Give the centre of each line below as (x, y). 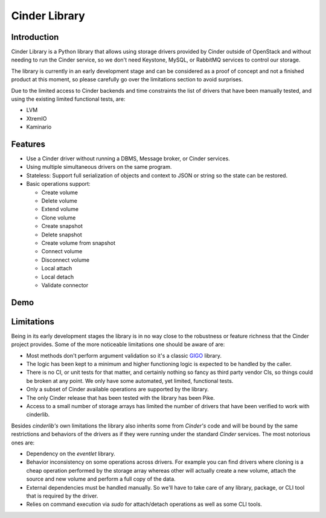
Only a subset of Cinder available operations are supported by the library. (118, 390)
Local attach (57, 268)
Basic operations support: (58, 184)
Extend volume (60, 209)
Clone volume (59, 218)
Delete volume (59, 201)
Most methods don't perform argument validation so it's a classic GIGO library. (124, 355)
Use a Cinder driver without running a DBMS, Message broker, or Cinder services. (128, 159)
